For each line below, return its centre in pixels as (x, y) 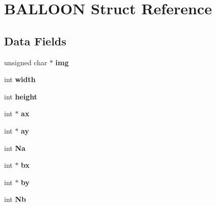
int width (20, 79)
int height (21, 96)
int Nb (15, 199)
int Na (15, 148)
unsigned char (26, 62)
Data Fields (35, 41)
